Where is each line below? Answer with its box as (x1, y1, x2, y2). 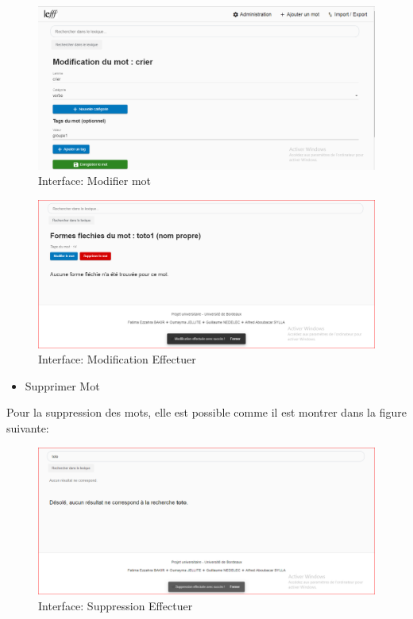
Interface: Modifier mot (38, 172, 152, 189)
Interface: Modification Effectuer (38, 351, 196, 367)
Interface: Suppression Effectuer (38, 597, 193, 613)
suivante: (6, 420, 49, 436)
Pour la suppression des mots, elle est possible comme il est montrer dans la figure (6, 404, 407, 421)
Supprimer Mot (25, 377, 100, 394)
